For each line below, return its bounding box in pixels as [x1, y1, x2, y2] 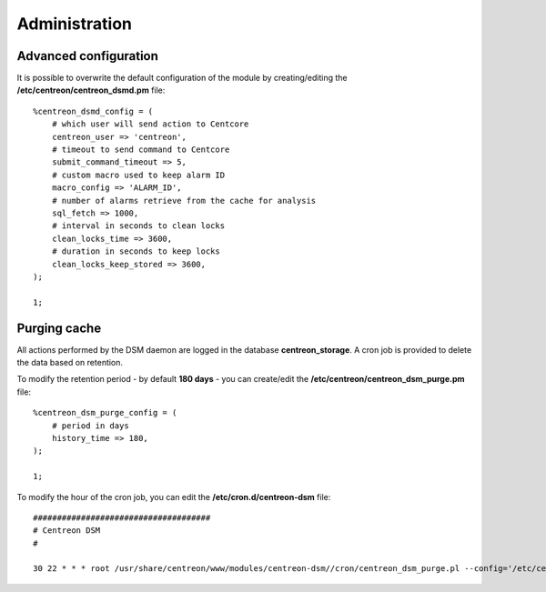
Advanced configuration [16, 48, 159, 64]
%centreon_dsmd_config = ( [33, 105, 154, 116]
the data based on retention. [16, 357, 123, 367]
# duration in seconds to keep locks [51, 246, 220, 256]
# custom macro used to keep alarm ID [51, 169, 226, 180]
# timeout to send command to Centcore [51, 145, 230, 155]
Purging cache [16, 320, 102, 336]
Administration [16, 14, 132, 34]
